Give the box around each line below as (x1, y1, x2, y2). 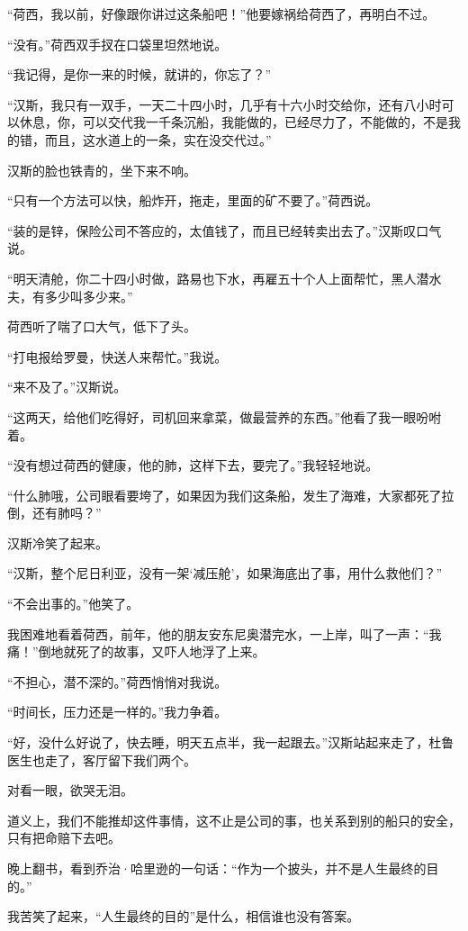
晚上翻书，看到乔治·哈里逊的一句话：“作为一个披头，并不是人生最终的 (7, 859, 427, 877)
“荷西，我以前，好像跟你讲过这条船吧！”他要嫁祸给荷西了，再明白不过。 (7, 5, 436, 23)
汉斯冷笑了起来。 (7, 533, 108, 552)
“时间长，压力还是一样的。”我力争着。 (7, 702, 228, 721)
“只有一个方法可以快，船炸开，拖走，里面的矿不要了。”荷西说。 (7, 191, 379, 210)
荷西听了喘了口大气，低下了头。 (7, 317, 196, 336)
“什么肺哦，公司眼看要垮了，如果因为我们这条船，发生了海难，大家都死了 (7, 485, 442, 504)
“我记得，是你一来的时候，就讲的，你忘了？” (7, 65, 272, 84)
